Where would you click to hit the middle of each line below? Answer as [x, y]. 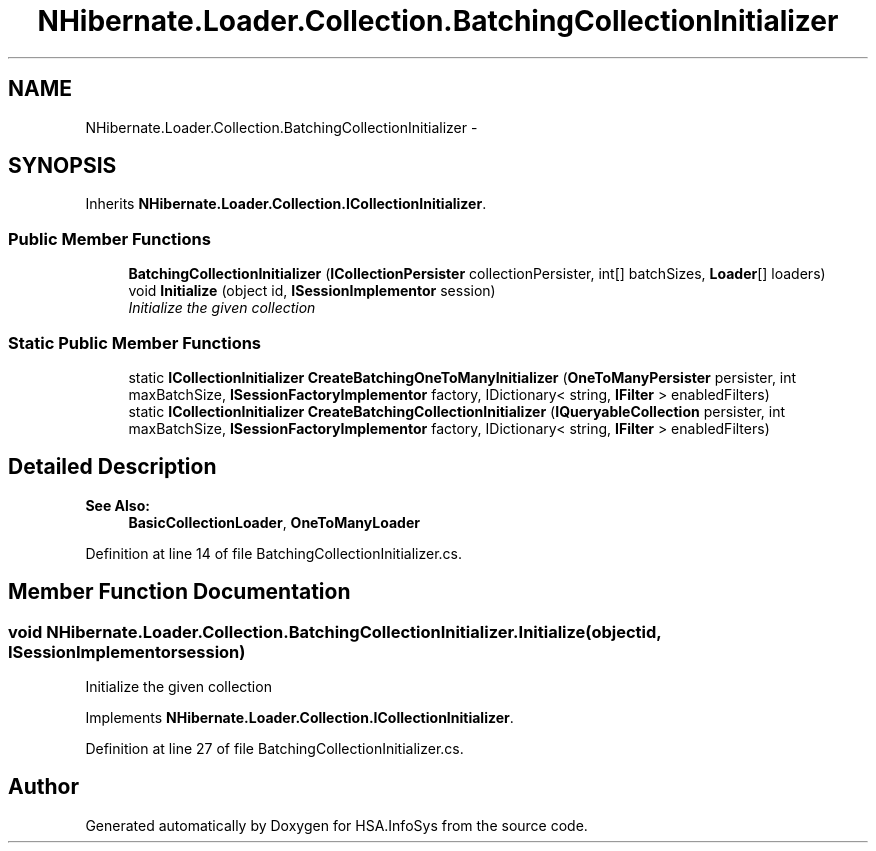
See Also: [117, 505]
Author [43, 787]
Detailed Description [112, 467]
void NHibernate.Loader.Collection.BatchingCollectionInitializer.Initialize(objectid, [335, 631]
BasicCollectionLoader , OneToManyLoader [274, 522]
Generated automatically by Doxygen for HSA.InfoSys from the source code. [336, 825]
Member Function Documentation [179, 592]
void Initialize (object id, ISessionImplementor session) [312, 291]
